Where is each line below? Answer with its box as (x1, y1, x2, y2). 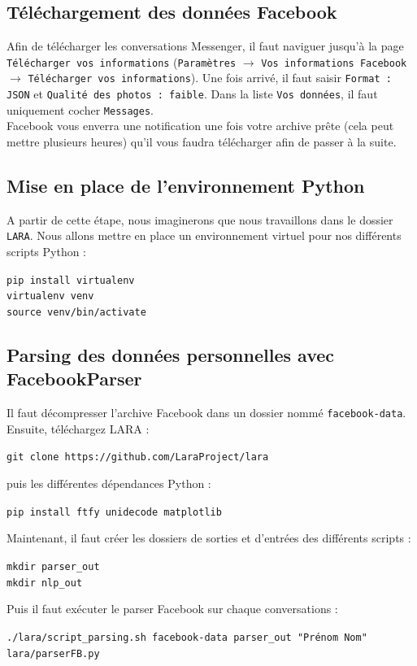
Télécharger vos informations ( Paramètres (7, 53, 237, 70)
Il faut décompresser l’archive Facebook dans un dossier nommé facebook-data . (7, 404, 406, 421)
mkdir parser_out (7, 560, 100, 572)
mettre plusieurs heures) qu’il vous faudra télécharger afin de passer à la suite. (7, 133, 397, 150)
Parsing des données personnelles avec (7, 342, 335, 368)
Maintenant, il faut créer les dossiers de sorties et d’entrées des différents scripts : (7, 529, 411, 546)
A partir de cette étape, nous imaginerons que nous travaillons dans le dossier (7, 211, 393, 228)
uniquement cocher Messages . (7, 101, 154, 118)
